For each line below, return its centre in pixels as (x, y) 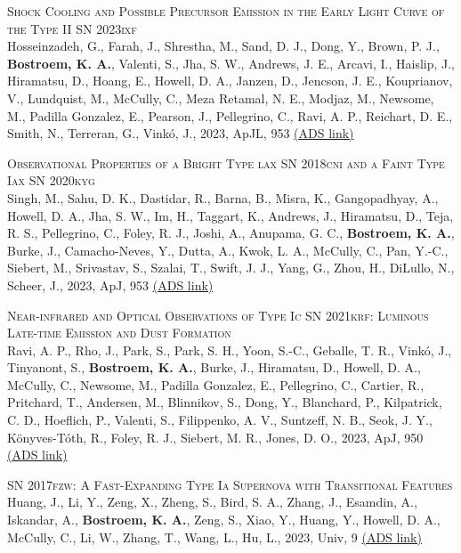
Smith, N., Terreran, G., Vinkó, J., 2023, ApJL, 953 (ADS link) (181, 133)
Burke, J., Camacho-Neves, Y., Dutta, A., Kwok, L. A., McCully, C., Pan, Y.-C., (228, 250)
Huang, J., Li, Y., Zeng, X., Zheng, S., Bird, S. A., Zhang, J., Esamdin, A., (212, 502)
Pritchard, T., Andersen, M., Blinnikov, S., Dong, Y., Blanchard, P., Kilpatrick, (225, 402)
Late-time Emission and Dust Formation (119, 333)
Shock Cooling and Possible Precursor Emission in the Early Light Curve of (226, 11)
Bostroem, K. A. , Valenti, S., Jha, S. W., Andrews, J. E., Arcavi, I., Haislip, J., (231, 63)
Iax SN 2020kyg (51, 180)
